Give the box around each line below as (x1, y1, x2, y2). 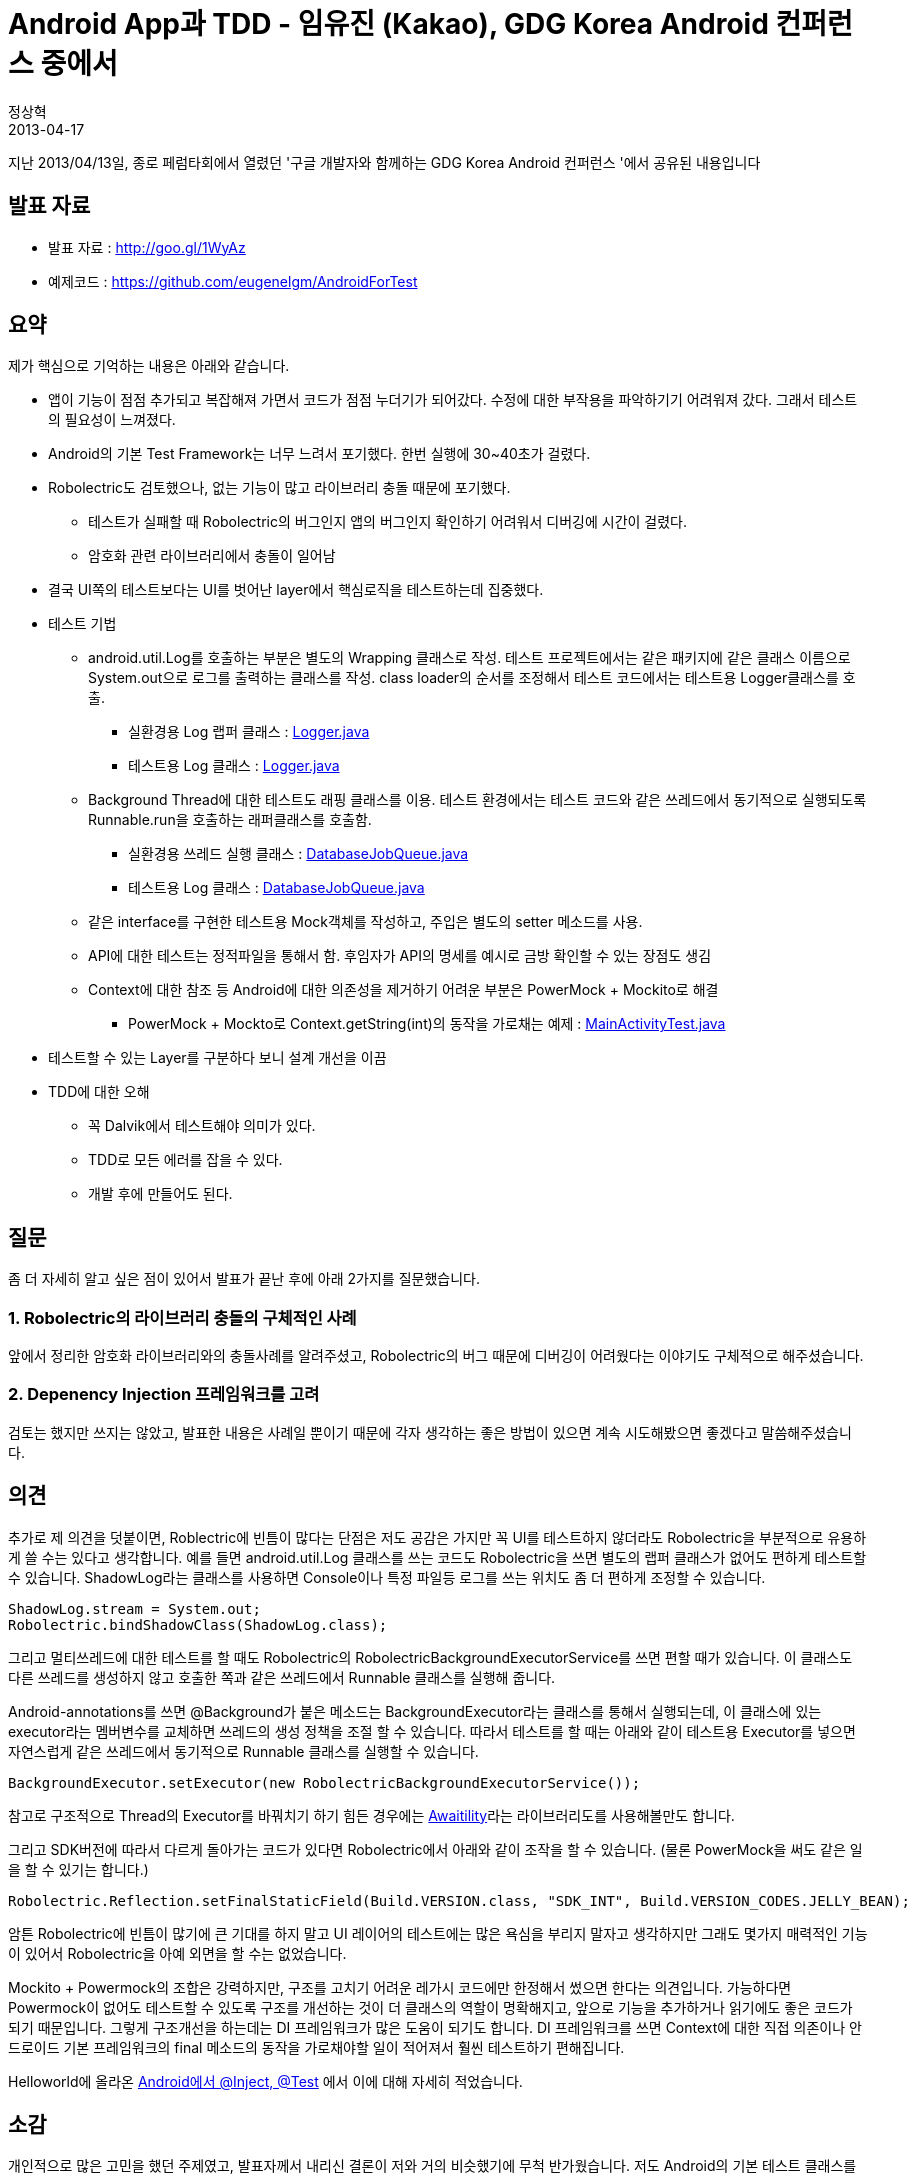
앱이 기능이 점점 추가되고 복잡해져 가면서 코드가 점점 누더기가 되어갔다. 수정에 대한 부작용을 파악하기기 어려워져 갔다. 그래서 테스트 (48, 391, 858, 409)
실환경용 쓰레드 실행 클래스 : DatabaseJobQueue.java (128, 845, 469, 863)
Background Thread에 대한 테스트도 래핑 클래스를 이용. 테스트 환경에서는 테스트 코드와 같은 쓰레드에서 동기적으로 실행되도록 (88, 791, 867, 809)
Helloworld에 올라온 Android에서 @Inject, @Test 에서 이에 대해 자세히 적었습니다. (8, 2072, 523, 2090)
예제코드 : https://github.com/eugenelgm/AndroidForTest (48, 272, 418, 290)
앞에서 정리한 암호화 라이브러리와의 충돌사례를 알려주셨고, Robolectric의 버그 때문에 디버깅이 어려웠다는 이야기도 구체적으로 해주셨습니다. (8, 1347, 864, 1365)
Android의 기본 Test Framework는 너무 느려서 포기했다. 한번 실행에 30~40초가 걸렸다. (48, 445, 591, 463)
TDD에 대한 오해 (48, 1083, 150, 1101)
